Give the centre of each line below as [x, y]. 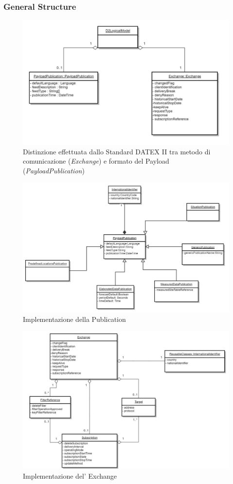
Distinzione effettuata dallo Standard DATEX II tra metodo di [117, 151]
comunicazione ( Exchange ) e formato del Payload [96, 161]
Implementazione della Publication [74, 319]
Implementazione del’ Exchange [70, 475]
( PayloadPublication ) [54, 170]
